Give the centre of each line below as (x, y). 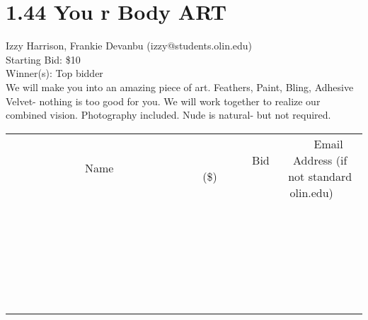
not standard (320, 176)
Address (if (320, 160)
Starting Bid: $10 (43, 59)
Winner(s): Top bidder (54, 73)
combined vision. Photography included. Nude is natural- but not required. (168, 115)
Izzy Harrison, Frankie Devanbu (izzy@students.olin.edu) (129, 46)
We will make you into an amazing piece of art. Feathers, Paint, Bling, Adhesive (180, 87)
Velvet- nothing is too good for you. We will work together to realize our (163, 101)
